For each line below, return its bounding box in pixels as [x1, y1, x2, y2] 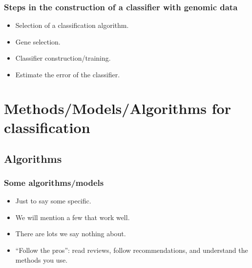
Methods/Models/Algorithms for [4, 98, 231, 118]
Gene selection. [15, 36, 61, 46]
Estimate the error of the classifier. [15, 69, 120, 79]
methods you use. [15, 254, 68, 265]
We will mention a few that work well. [15, 212, 130, 222]
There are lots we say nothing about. [15, 228, 126, 239]
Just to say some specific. [15, 196, 91, 206]
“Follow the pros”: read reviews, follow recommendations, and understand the [15, 245, 248, 255]
